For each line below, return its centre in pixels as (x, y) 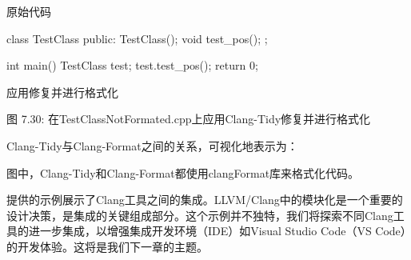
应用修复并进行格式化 (62, 92)
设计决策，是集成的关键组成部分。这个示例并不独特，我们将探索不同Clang (200, 215)
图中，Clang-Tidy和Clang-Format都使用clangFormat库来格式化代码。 (183, 172)
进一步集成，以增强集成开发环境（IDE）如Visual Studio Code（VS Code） (217, 231)
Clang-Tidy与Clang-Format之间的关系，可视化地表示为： (152, 145)
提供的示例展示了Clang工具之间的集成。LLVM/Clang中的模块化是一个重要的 (205, 200)
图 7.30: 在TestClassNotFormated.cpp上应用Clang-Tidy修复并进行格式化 (189, 119)
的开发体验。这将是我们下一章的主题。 (107, 246)
